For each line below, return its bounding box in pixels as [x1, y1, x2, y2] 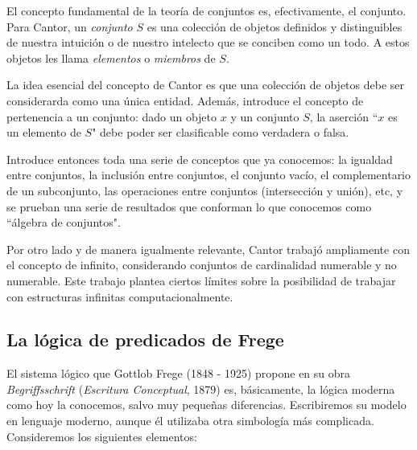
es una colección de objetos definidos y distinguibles [147, 18, 403, 35]
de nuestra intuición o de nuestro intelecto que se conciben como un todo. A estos [6, 34, 410, 51]
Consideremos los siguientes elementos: [6, 427, 197, 444]
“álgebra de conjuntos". [6, 214, 121, 231]
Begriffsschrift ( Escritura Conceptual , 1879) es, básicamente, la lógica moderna [6, 380, 395, 397]
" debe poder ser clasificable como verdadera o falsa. [92, 124, 349, 141]
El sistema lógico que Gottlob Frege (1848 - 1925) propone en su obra [6, 365, 351, 382]
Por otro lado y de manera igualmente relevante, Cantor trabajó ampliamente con [6, 240, 410, 257]
